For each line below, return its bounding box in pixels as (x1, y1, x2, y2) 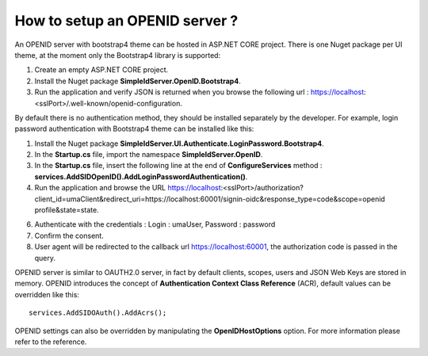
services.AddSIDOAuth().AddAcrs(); (29, 308, 167, 317)
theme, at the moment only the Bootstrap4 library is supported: (14, 50, 221, 59)
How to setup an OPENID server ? (14, 12, 239, 29)
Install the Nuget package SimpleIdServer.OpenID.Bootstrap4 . (34, 76, 241, 86)
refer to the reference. (14, 337, 87, 346)
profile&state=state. (34, 205, 99, 215)
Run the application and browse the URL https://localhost (34, 183, 221, 193)
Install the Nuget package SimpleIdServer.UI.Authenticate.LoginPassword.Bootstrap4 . (34, 139, 324, 148)
